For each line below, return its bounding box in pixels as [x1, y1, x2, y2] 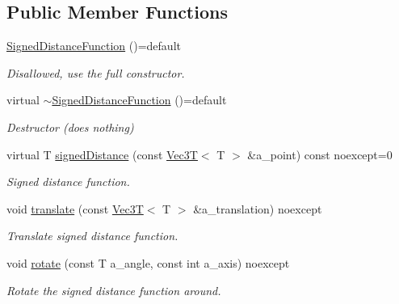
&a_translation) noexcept [193, 200, 322, 217]
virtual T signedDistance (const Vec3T [6, 146, 198, 163]
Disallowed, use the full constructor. [6, 64, 185, 81]
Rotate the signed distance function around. [6, 281, 221, 298]
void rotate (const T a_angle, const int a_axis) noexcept [6, 254, 290, 271]
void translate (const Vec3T [6, 200, 144, 217]
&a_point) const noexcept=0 [247, 146, 393, 163]
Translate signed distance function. [6, 227, 178, 244]
